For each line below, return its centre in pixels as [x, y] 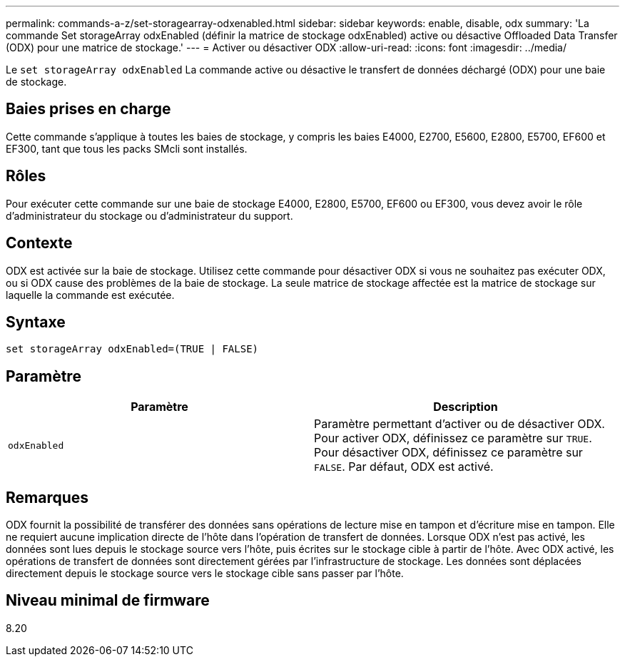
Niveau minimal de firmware [108, 601]
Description [466, 407]
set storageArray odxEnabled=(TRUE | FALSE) [132, 349]
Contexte [39, 243]
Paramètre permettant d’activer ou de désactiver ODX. [459, 424]
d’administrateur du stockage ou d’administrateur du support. [149, 215]
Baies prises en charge [88, 109]
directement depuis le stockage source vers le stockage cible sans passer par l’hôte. [205, 574]
